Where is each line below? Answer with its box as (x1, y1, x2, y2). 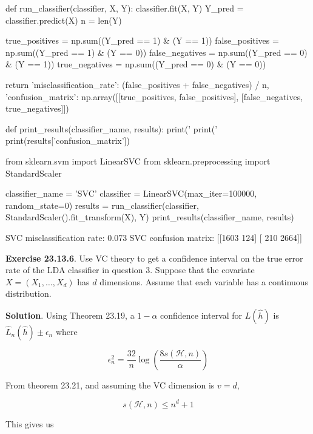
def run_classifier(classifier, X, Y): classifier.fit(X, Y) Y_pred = (5, 2, 244, 14)
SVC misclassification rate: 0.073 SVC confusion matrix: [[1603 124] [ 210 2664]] (5, 231, 302, 243)
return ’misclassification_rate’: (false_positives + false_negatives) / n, (5, 78, 269, 90)
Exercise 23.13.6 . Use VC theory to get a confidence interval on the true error (5, 251, 303, 264)
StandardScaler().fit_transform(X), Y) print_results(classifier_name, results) (5, 211, 294, 223)
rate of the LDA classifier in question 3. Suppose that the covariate (5, 263, 255, 276)
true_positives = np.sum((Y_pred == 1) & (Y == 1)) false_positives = (5, 34, 279, 47)
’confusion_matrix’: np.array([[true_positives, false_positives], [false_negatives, (5, 90, 303, 103)
